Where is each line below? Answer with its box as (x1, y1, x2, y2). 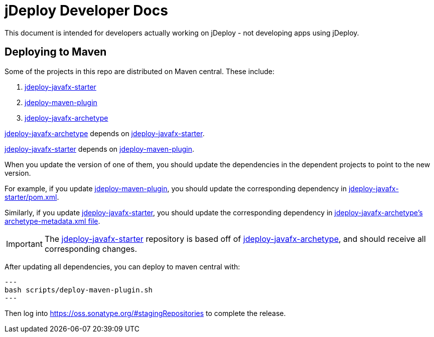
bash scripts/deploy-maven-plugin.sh (5, 285, 153, 294)
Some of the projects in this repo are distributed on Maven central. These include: (5, 67, 274, 76)
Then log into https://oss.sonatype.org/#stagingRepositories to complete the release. (5, 308, 286, 317)
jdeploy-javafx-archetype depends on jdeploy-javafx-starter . (5, 129, 205, 138)
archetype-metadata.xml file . (5, 216, 100, 225)
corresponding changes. (44, 243, 137, 254)
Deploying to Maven (5, 46, 107, 59)
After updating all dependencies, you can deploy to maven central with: (5, 262, 240, 271)
